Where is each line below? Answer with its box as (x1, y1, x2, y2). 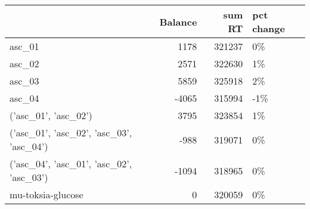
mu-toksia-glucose (10, 188, 83, 201)
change (252, 21, 285, 35)
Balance (159, 14, 197, 29)
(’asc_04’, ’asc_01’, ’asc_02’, (10, 157, 132, 170)
